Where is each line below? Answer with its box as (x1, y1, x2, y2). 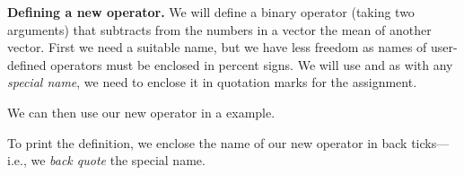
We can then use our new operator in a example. (7, 102, 276, 121)
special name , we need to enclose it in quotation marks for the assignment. (7, 73, 417, 92)
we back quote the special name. (31, 151, 206, 170)
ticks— (411, 133, 450, 152)
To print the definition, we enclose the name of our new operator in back (7, 133, 407, 152)
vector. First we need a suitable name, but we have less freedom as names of (7, 38, 427, 57)
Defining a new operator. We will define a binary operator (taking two (7, 3, 415, 21)
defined (7, 55, 47, 74)
